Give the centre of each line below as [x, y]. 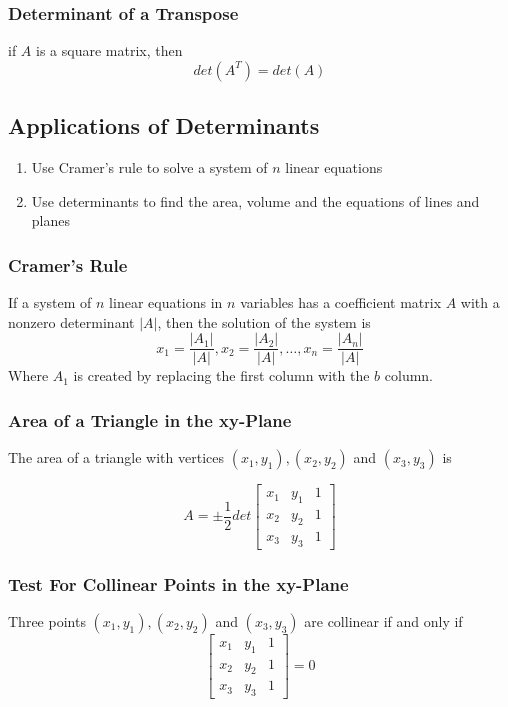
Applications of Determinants [164, 125]
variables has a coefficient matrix [341, 302]
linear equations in [166, 302]
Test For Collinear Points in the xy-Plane [178, 583]
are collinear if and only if [383, 620]
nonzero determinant [71, 321]
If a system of [50, 302]
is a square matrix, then [109, 50]
